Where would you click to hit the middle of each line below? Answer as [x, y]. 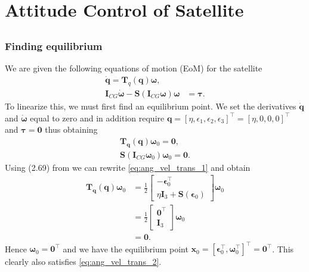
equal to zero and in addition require [97, 118]
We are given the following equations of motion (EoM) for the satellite [134, 68]
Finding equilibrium [54, 46]
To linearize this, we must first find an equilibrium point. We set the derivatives [151, 106]
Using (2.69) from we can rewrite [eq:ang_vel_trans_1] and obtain [128, 167]
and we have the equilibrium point [126, 248]
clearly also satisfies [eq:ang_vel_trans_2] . [83, 262]
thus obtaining [71, 129]
